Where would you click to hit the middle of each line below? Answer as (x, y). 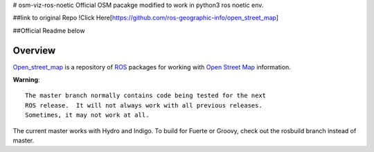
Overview (34, 50)
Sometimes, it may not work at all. (87, 115)
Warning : (26, 80)
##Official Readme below (49, 31)
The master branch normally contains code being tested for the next (146, 96)
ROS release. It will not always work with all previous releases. (144, 105)
